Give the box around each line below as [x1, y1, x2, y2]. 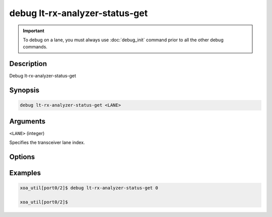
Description [9, 59, 47, 68]
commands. [23, 44, 48, 50]
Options [9, 153, 35, 161]
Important [23, 28, 45, 34]
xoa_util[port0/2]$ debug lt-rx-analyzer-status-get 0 [20, 185, 158, 191]
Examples [9, 169, 41, 177]
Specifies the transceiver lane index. [9, 139, 85, 146]
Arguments [9, 117, 46, 125]
